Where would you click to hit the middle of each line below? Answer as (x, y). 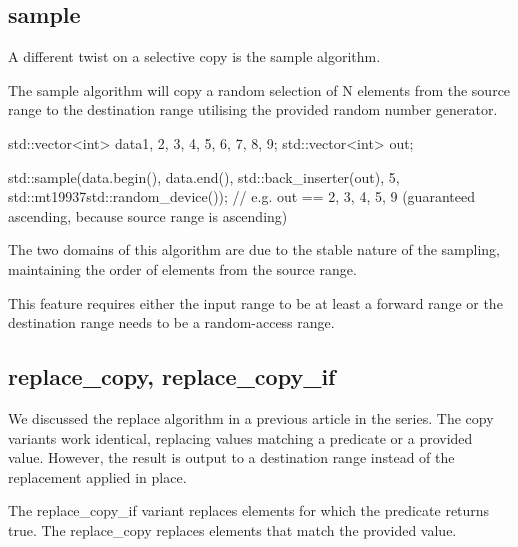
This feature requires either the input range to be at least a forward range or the (255, 302)
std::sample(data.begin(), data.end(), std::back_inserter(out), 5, (204, 176)
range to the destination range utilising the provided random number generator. (253, 109)
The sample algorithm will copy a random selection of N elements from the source (259, 89)
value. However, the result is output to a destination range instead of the (231, 457)
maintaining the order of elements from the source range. (182, 268)
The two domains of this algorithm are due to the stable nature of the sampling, (254, 249)
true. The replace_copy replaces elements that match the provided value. (232, 529)
